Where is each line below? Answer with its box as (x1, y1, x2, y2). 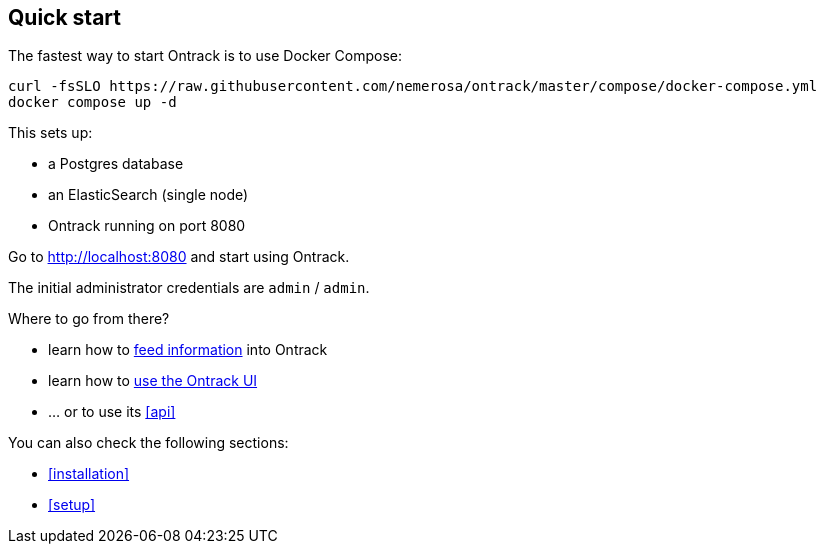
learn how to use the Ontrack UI (48, 372, 258, 390)
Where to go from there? (8, 310, 170, 328)
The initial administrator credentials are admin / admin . (8, 279, 370, 297)
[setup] (48, 496, 96, 514)
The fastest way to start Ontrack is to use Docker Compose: (8, 47, 402, 65)
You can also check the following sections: (8, 434, 289, 452)
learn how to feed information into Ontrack (48, 341, 328, 359)
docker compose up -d (8, 94, 177, 111)
